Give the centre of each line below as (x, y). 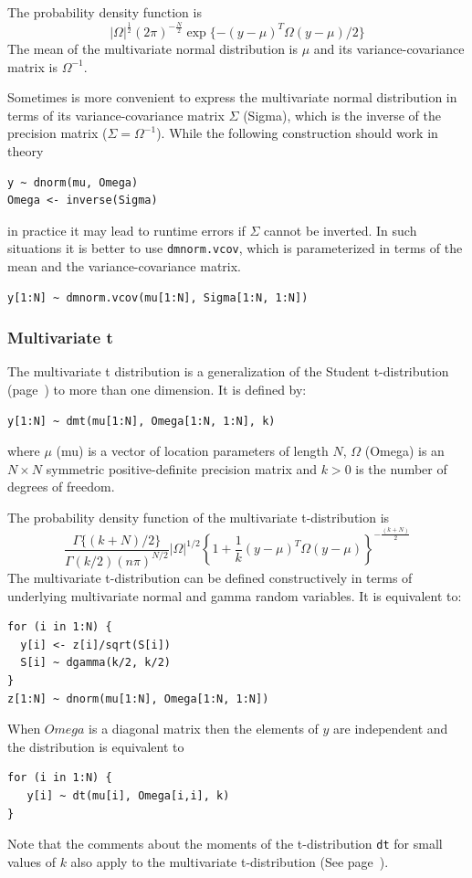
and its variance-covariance (389, 48)
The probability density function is (105, 12)
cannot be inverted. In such (341, 230)
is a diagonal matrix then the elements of (204, 729)
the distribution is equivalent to (96, 746)
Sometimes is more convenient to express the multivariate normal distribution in (232, 97)
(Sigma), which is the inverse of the (342, 115)
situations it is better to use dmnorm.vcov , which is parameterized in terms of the (235, 248)
